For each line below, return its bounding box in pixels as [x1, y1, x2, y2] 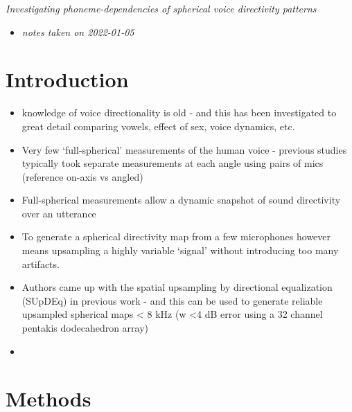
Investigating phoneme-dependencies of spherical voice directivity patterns [6, 1, 317, 15]
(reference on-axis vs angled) [21, 169, 143, 183]
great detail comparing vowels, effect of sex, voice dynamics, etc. [21, 118, 295, 133]
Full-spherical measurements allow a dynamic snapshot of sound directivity [21, 192, 341, 207]
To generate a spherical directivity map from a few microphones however [21, 229, 331, 244]
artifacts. [21, 256, 60, 271]
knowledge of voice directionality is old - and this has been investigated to [21, 105, 337, 120]
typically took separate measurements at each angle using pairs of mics [21, 156, 324, 170]
